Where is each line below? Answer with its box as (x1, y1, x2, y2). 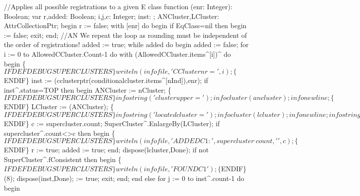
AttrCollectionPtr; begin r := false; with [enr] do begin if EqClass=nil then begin (4, 20, 247, 31)
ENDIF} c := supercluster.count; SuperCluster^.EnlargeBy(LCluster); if (4, 118, 220, 128)
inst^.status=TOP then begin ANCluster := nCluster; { (4, 84, 172, 95)
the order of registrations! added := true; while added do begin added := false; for (4, 39, 249, 49)
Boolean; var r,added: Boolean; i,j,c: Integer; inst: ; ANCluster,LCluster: (4, 11, 219, 21)
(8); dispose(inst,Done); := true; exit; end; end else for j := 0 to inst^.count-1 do (4, 173, 244, 183)
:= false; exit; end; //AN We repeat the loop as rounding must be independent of (4, 30, 247, 40)
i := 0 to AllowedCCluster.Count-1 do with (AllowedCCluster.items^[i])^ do (4, 49, 231, 59)
